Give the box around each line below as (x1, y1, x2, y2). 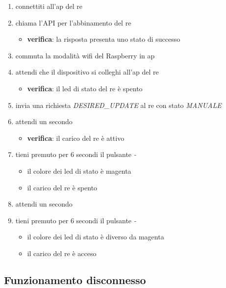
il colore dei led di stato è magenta (27, 165, 131, 176)
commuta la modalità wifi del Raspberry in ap (15, 50, 155, 60)
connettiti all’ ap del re (15, 1, 82, 11)
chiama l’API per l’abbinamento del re (15, 17, 131, 27)
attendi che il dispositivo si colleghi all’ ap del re (15, 67, 159, 77)
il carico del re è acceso (27, 248, 97, 258)
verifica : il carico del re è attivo (27, 132, 125, 143)
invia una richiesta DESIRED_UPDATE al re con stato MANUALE (15, 100, 222, 110)
